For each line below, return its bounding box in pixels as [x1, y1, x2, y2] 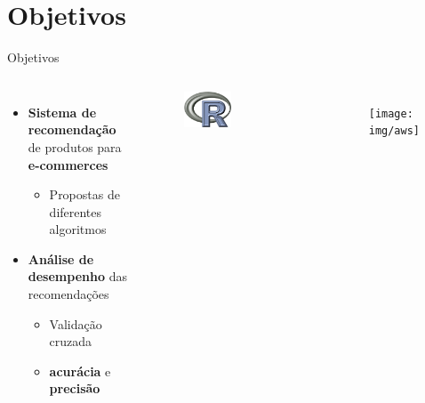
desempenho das [28, 267, 127, 286]
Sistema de [28, 102, 97, 121]
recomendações [28, 285, 109, 303]
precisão [49, 379, 100, 398]
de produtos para [28, 137, 122, 156]
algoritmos [49, 220, 107, 238]
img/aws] [368, 125, 421, 138]
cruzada [49, 332, 92, 351]
